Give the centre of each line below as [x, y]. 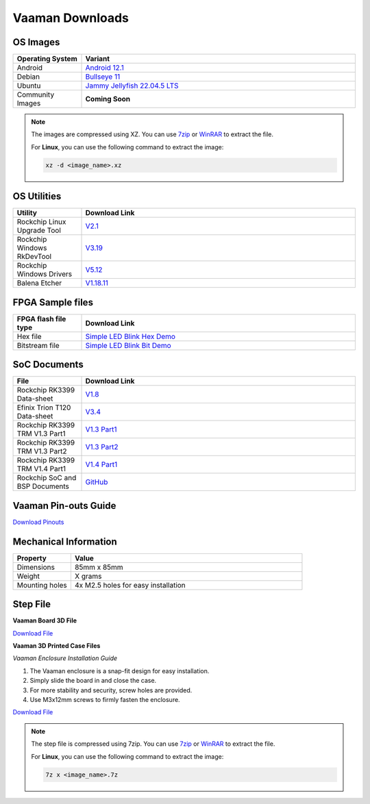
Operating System [47, 59]
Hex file [29, 336]
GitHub [97, 482]
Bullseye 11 [103, 77]
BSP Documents [43, 486]
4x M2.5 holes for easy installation [130, 585]
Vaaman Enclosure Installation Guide [65, 658]
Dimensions [36, 567]
